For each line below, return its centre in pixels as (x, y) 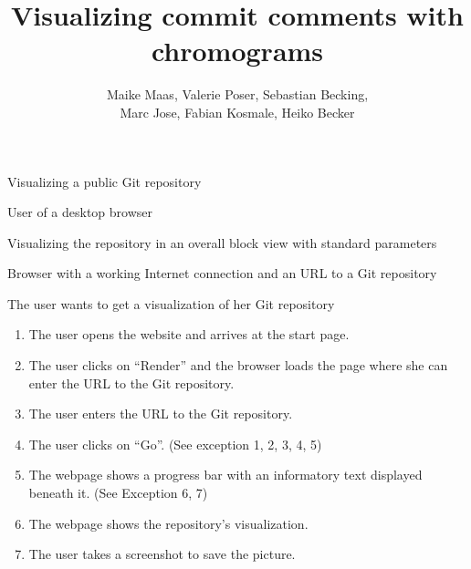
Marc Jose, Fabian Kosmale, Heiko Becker (237, 112)
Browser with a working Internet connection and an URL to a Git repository (222, 273)
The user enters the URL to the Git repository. (161, 414)
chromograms (237, 51)
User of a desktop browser (80, 212)
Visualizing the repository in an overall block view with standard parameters (222, 242)
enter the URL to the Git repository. (131, 383)
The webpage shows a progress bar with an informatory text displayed (225, 475)
